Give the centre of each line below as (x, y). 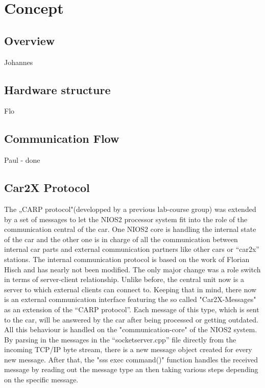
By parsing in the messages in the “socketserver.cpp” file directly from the (120, 339)
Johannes (19, 62)
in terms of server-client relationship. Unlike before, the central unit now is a (124, 279)
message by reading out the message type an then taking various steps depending (131, 369)
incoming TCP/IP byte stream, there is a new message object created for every (128, 349)
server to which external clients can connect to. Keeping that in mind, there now (130, 289)
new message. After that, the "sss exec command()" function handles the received (131, 359)
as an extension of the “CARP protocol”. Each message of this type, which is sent (132, 309)
